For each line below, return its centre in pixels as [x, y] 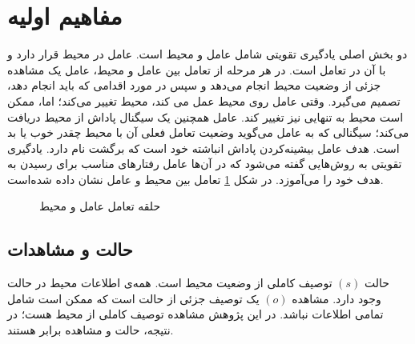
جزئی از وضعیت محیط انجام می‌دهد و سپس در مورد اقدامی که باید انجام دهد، [194, 85]
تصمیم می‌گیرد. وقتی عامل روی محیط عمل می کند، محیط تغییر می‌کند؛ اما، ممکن [204, 100]
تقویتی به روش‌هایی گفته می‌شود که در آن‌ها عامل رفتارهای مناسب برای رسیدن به [205, 164]
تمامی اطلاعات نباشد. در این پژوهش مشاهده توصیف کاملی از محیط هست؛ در [195, 314]
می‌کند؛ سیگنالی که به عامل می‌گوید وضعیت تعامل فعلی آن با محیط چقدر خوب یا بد [208, 132]
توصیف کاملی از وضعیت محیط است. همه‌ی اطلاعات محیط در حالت [170, 283]
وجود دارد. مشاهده [336, 298]
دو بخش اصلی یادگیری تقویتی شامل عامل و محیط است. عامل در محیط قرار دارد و [207, 54]
